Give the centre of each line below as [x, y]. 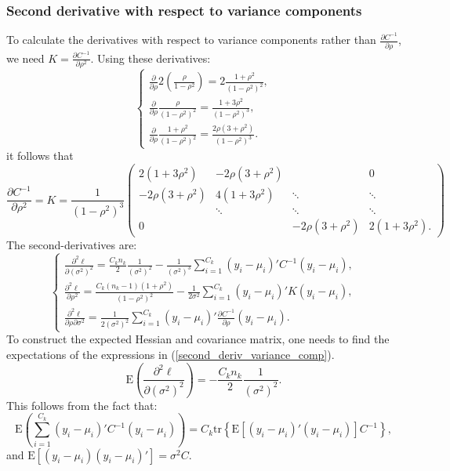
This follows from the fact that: [82, 405]
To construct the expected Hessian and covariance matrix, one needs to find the [198, 339]
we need [25, 58]
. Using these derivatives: [151, 58]
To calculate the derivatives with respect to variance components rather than [191, 40]
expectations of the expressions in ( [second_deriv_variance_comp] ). [171, 355]
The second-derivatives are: [72, 245]
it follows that [40, 156]
